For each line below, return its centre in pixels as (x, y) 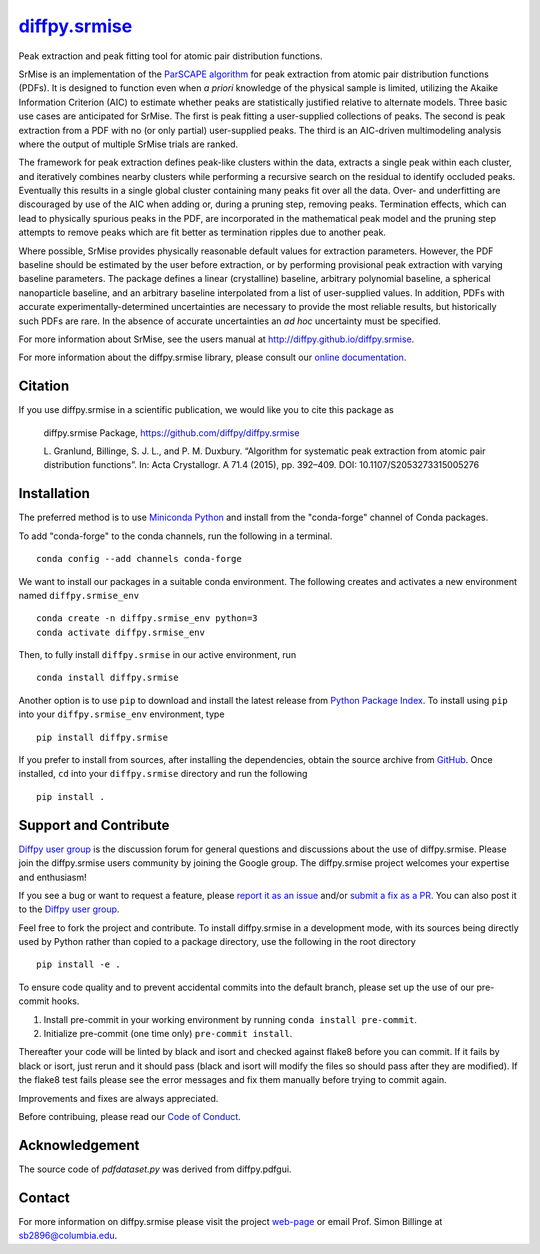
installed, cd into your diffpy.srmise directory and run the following (163, 774)
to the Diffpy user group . (69, 909)
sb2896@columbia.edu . (68, 1236)
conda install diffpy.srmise (107, 678)
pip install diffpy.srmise (102, 737)
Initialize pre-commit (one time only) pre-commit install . (168, 1034)
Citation (44, 386)
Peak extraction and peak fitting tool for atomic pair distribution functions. (170, 56)
